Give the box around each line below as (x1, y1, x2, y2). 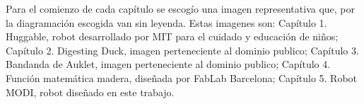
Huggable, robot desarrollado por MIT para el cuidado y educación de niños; (6, 29, 339, 44)
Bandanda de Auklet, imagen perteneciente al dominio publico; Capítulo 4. (6, 57, 331, 71)
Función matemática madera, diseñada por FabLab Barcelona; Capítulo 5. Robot (6, 70, 358, 85)
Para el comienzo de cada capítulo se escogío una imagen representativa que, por (6, 1, 356, 16)
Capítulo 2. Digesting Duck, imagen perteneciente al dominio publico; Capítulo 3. (6, 42, 359, 57)
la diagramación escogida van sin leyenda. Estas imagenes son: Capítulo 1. (6, 15, 327, 30)
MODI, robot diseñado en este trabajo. (6, 84, 175, 99)
